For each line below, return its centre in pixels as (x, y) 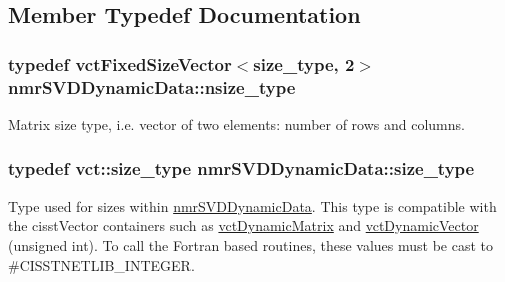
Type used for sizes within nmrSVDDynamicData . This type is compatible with (252, 205)
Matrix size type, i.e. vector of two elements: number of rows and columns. (236, 123)
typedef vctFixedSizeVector (120, 63)
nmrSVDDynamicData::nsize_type (152, 86)
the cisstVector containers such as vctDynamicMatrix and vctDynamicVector (243, 225)
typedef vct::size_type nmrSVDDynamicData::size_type (241, 168)
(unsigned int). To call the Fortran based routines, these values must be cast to (251, 244)
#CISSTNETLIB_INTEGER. (101, 264)
